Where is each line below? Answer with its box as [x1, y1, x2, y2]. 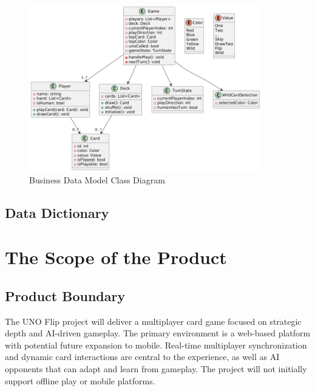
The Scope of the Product [5, 245, 227, 270]
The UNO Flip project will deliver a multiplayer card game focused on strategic [5, 314, 302, 327]
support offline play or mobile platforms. [5, 374, 155, 387]
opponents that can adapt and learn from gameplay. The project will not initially [5, 362, 307, 375]
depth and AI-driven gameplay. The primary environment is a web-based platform [5, 327, 311, 339]
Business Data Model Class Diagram [29, 173, 165, 186]
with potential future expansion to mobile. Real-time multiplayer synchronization [5, 338, 307, 351]
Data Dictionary [5, 203, 109, 222]
